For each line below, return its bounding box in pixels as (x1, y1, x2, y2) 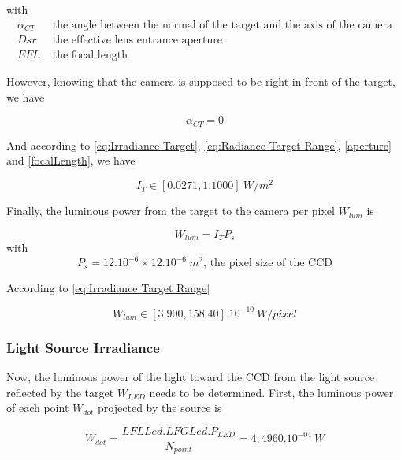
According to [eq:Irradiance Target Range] (6, 279, 210, 295)
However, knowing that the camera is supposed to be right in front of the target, (6, 73, 395, 90)
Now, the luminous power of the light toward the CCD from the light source (6, 368, 375, 384)
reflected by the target (6, 384, 114, 400)
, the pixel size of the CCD (203, 258, 332, 269)
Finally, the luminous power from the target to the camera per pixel (6, 202, 335, 219)
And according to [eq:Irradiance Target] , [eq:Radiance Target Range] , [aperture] (6, 136, 392, 153)
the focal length (52, 50, 128, 61)
